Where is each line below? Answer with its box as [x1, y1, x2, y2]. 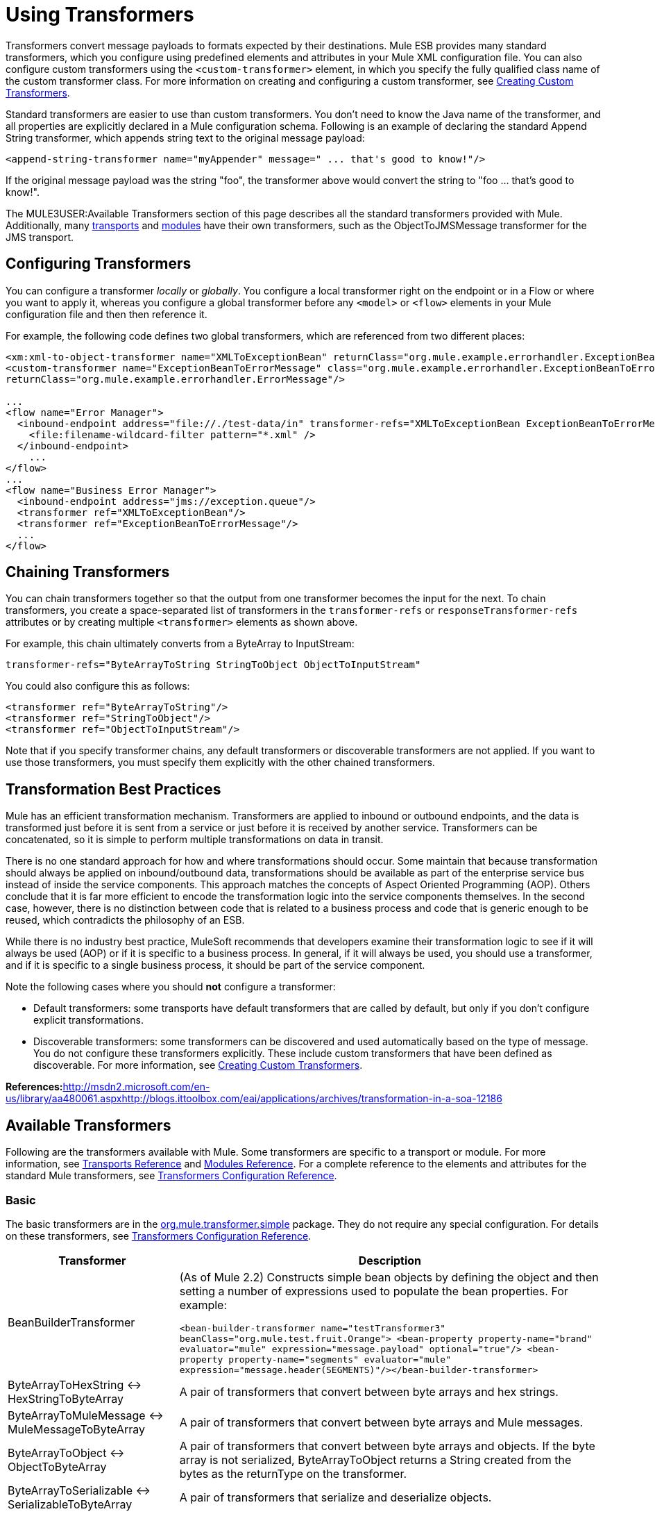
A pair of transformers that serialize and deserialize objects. [179, 1490, 492, 1504]
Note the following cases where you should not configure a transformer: [6, 981, 336, 993]
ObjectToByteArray [8, 1459, 107, 1474]
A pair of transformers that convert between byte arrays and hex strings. [179, 1384, 559, 1399]
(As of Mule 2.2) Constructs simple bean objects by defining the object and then [179, 1270, 599, 1284]
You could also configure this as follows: [6, 680, 190, 692]
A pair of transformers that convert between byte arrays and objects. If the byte [179, 1438, 595, 1453]
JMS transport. [6, 231, 74, 243]
